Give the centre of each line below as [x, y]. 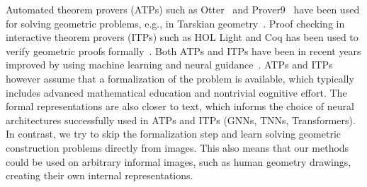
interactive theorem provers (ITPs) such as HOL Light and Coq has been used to [182, 37]
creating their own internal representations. [100, 175]
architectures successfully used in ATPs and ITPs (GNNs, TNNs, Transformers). [181, 120]
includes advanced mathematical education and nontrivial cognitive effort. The [176, 92]
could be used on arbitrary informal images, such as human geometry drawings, [179, 161]
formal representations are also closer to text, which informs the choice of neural [180, 106]
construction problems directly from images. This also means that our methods [177, 147]
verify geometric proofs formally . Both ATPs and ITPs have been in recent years [183, 50]
